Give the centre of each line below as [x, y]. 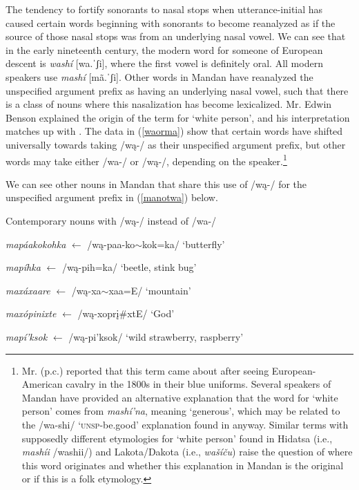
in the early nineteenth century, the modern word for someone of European [164, 49]
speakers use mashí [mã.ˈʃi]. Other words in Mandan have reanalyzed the [159, 76]
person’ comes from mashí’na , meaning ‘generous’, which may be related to [181, 411]
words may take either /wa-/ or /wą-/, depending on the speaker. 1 [146, 160]
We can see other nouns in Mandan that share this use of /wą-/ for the [156, 183]
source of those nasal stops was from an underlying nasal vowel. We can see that [176, 36]
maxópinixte [31, 313]
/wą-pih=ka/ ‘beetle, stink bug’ [129, 267]
